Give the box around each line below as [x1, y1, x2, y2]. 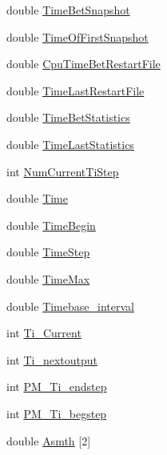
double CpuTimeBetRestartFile [6, 55, 161, 72]
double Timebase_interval [6, 297, 134, 314]
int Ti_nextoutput [6, 351, 97, 368]
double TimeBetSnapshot [6, 2, 130, 18]
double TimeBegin [6, 216, 96, 233]
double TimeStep [6, 244, 90, 260]
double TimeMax [6, 270, 90, 287]
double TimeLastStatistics [6, 135, 134, 152]
